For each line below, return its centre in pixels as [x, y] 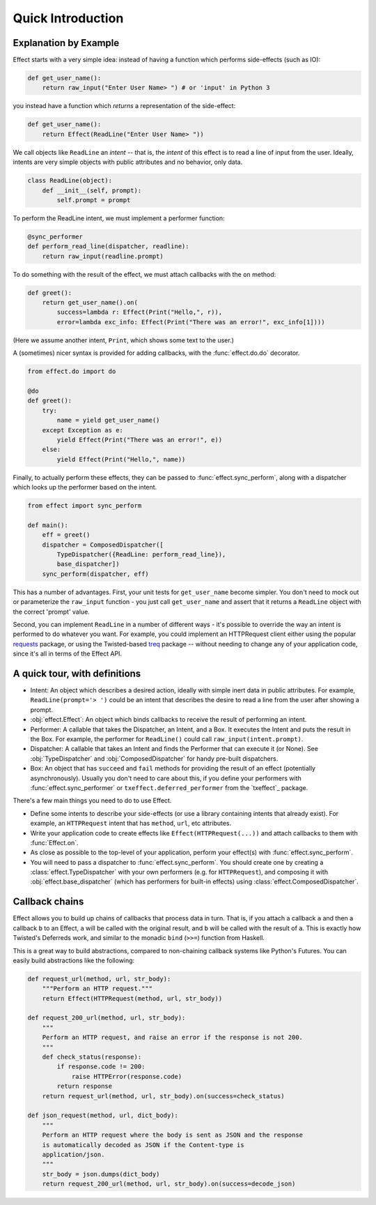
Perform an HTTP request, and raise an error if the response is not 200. [172, 1038]
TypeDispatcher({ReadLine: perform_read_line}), [141, 555]
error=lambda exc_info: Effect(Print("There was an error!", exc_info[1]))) [191, 322]
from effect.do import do [72, 372]
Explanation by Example [66, 43]
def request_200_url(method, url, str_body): [107, 1018]
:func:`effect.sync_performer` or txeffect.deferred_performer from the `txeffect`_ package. [169, 787]
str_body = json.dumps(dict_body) [101, 1174]
